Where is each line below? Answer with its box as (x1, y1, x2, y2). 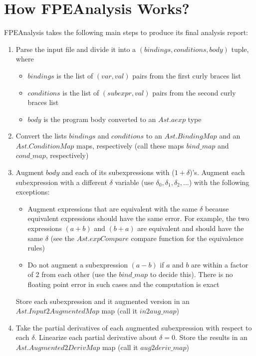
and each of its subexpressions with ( (61, 167, 175, 177)
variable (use (115, 176, 154, 187)
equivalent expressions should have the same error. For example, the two (27, 213, 249, 223)
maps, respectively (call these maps (76, 140, 184, 150)
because (205, 203, 229, 213)
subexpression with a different (15, 176, 107, 187)
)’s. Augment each (190, 167, 245, 177)
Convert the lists (15, 130, 67, 141)
